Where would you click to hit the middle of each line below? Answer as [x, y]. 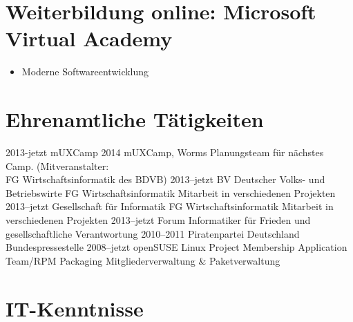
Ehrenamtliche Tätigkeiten [135, 119]
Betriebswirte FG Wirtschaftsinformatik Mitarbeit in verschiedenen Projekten [171, 192]
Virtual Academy [89, 38]
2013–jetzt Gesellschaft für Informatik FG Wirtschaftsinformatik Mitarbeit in [170, 206]
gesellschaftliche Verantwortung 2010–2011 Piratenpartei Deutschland [153, 233]
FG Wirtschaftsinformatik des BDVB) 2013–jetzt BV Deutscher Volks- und [165, 179]
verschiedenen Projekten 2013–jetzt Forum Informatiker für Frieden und [158, 220]
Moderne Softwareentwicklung [85, 72]
